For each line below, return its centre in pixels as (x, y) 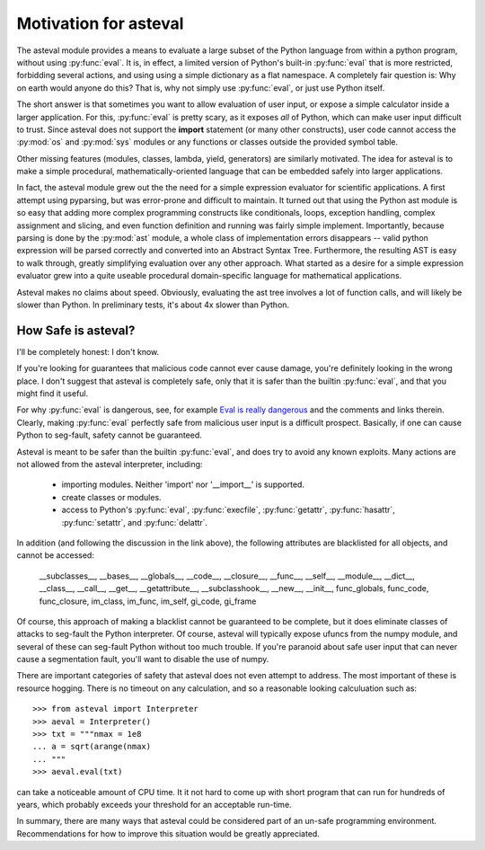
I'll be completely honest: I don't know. (88, 351)
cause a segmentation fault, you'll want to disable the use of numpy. (143, 660)
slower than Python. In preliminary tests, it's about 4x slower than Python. (153, 305)
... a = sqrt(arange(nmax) (92, 747)
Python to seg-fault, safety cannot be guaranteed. (109, 435)
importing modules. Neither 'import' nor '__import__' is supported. (183, 484)
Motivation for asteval (100, 23)
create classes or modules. (111, 497)
